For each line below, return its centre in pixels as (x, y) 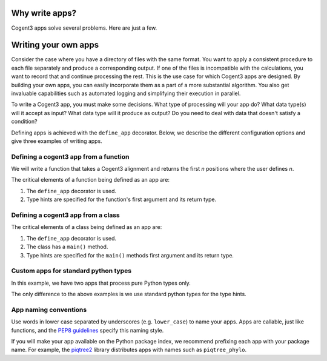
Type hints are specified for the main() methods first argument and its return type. (130, 255)
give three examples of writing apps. (57, 141)
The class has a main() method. (67, 247)
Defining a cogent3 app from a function (70, 156)
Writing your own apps (55, 45)
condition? (24, 122)
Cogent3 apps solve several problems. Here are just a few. (84, 28)
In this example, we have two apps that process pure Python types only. (101, 283)
